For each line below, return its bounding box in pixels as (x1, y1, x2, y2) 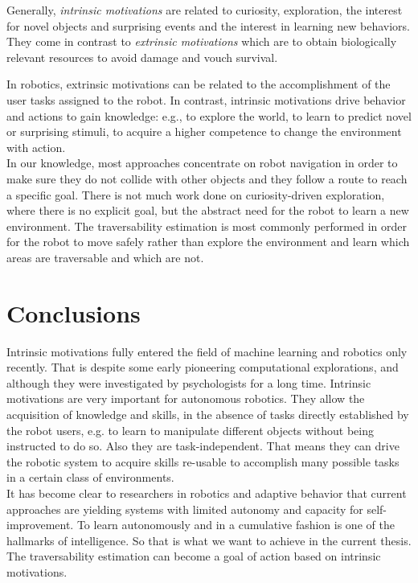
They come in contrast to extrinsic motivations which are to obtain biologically (6, 33, 397, 50)
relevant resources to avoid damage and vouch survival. (6, 48, 278, 65)
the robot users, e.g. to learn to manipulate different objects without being (6, 421, 374, 438)
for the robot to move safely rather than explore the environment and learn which (6, 233, 410, 250)
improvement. (6, 516, 74, 533)
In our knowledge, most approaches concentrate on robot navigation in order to (6, 154, 398, 171)
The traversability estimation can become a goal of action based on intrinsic (6, 548, 381, 565)
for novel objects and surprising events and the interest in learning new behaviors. (6, 17, 410, 34)
